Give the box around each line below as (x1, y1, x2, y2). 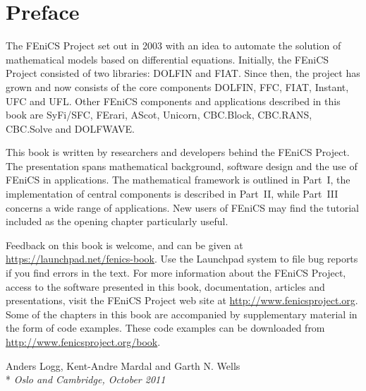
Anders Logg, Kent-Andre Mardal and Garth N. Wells (6, 358, 240, 373)
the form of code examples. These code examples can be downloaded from (6, 320, 325, 335)
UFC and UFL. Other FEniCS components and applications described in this (6, 93, 341, 108)
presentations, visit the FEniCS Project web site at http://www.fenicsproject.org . (6, 293, 358, 308)
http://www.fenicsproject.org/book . (6, 335, 161, 349)
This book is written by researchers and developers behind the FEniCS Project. (6, 145, 350, 160)
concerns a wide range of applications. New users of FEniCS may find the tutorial (6, 200, 359, 215)
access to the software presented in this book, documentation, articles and (6, 279, 325, 294)
